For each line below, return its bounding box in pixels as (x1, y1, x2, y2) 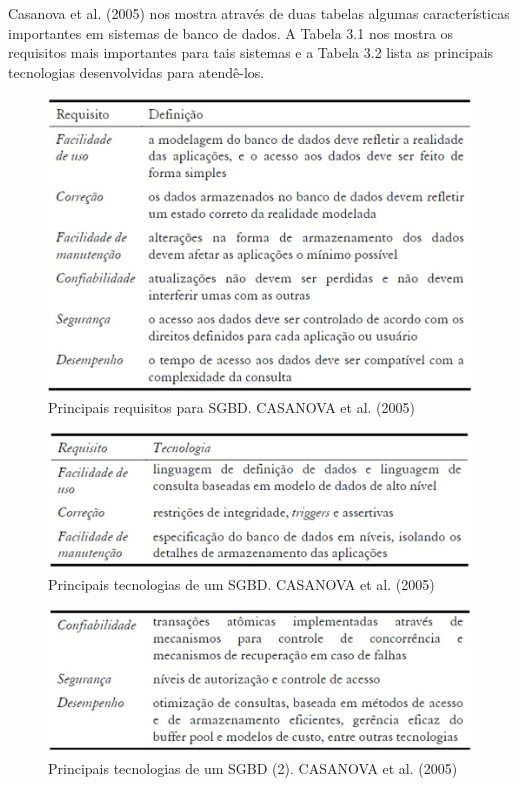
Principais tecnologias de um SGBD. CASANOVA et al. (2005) (48, 573, 435, 594)
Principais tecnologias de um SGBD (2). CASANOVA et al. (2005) (48, 757, 458, 778)
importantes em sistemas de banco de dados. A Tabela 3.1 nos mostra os (8, 22, 454, 43)
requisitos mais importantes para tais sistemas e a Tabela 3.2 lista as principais (8, 42, 494, 63)
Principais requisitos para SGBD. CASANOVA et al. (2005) (48, 396, 415, 417)
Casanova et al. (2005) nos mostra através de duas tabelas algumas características (8, 3, 510, 23)
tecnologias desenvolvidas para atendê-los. (8, 61, 265, 82)
